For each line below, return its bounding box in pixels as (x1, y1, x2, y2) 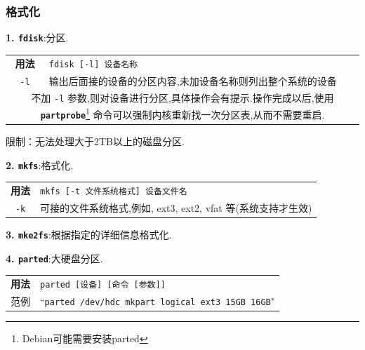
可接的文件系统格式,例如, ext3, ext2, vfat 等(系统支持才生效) (40, 200, 312, 215)
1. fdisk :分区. (6, 30, 69, 45)
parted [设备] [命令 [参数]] (40, 280, 166, 290)
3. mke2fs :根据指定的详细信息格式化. (6, 227, 172, 241)
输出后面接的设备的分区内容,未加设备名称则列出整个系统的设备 (48, 73, 337, 88)
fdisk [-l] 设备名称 (48, 59, 138, 69)
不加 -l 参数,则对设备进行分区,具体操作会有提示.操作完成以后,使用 (31, 90, 334, 105)
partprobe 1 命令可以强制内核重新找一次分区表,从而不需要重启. (40, 105, 325, 121)
